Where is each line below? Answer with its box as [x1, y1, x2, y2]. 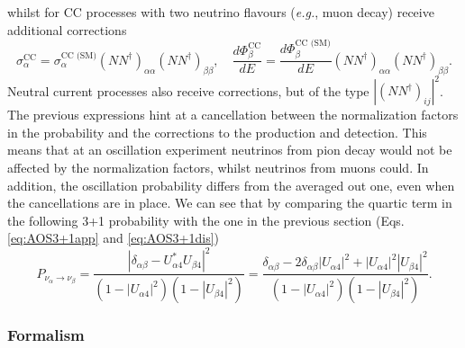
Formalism [7, 324, 85, 346]
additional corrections [7, 20, 127, 39]
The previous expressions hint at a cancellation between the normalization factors [7, 105, 459, 124]
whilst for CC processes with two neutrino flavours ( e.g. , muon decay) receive [7, 3, 434, 21]
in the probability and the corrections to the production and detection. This [7, 122, 427, 141]
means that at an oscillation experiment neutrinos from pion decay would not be [7, 140, 452, 159]
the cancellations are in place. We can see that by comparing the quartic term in [7, 193, 452, 212]
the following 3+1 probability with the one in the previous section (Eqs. [7, 210, 405, 229]
